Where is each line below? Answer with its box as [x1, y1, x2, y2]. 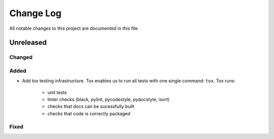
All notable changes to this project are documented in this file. [9, 25, 139, 31]
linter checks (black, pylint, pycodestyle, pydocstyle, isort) [47, 97, 170, 103]
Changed [9, 54, 33, 61]
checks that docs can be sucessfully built [47, 104, 134, 110]
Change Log [9, 8, 62, 19]
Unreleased [9, 38, 47, 47]
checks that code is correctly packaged [47, 110, 130, 116]
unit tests [47, 89, 67, 96]
